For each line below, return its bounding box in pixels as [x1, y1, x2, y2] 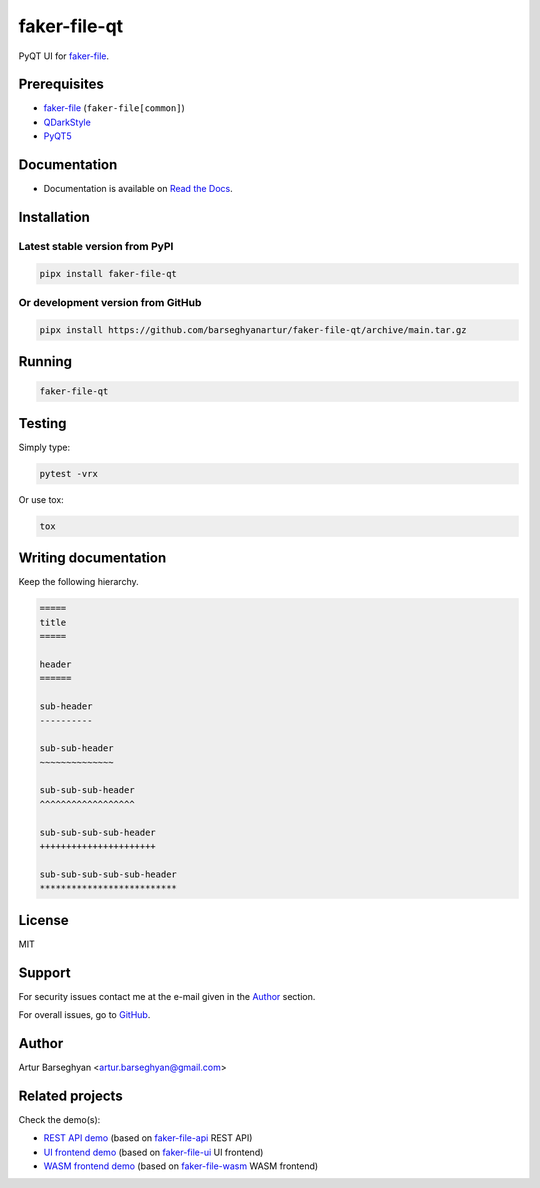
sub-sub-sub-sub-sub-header [39, 868, 177, 880]
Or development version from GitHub [18, 296, 202, 310]
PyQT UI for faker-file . [18, 50, 110, 62]
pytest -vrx [39, 468, 99, 479]
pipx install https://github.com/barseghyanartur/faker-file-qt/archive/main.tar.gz [39, 324, 467, 335]
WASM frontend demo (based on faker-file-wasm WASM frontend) [43, 1160, 319, 1172]
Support [18, 964, 71, 981]
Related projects [18, 1087, 124, 1104]
